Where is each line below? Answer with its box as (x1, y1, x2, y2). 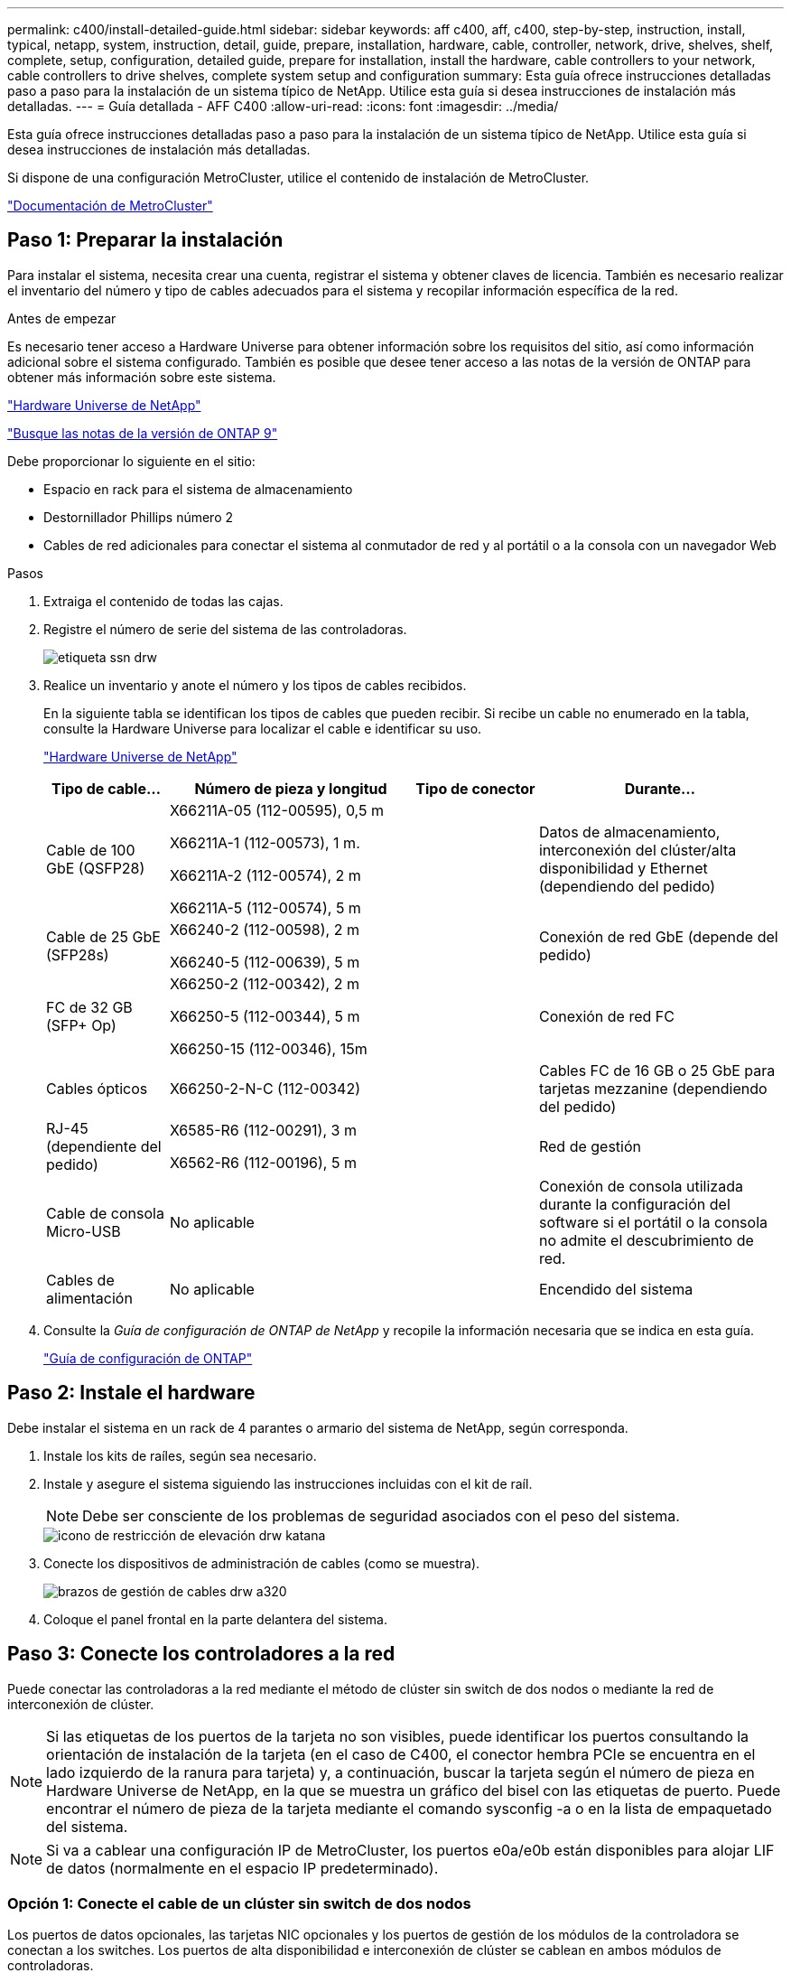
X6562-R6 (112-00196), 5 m (169, 1153, 357, 1172)
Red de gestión (538, 1136, 642, 1155)
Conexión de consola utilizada (538, 1176, 743, 1195)
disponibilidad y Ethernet (538, 858, 708, 877)
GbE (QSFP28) (46, 858, 145, 877)
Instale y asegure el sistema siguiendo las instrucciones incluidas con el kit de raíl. (43, 1475, 533, 1491)
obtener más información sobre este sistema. (7, 369, 276, 385)
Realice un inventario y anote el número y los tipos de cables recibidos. (43, 677, 467, 693)
